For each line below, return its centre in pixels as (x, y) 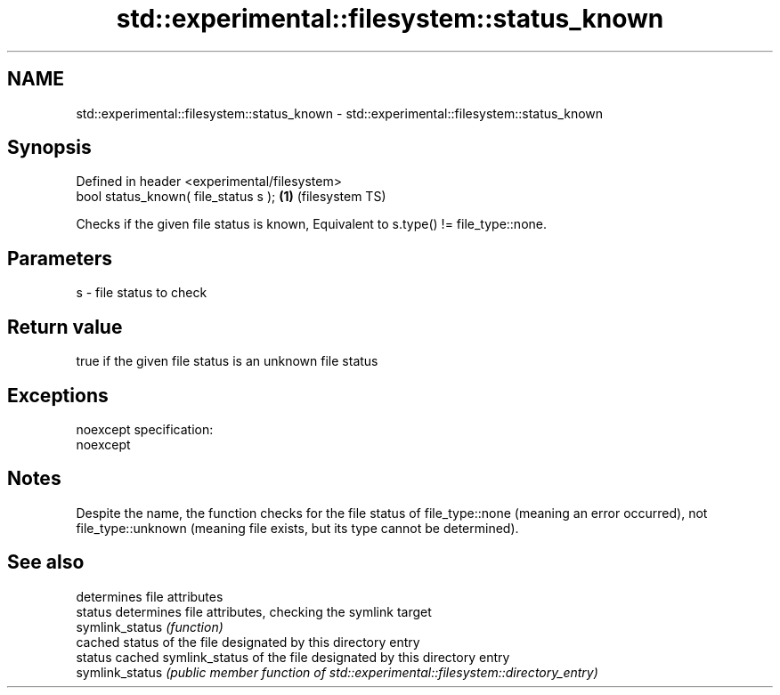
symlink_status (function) (150, 626)
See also (46, 562)
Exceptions (58, 395)
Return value (65, 327)
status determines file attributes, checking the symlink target (254, 611)
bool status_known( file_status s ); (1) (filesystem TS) (231, 197)
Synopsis (49, 148)
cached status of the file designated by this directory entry (248, 642)
